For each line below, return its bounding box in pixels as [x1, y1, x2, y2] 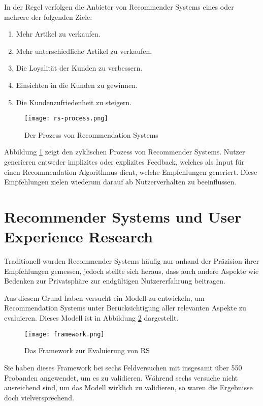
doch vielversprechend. [4, 392, 74, 402]
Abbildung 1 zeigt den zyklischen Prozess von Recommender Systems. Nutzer [4, 146, 245, 157]
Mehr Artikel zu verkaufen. [16, 28, 101, 39]
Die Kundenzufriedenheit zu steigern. [16, 97, 132, 107]
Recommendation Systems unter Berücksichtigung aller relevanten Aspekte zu [4, 302, 246, 313]
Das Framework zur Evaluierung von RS [24, 345, 150, 356]
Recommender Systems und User [4, 206, 242, 227]
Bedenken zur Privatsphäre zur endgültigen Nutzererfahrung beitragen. [4, 275, 226, 286]
